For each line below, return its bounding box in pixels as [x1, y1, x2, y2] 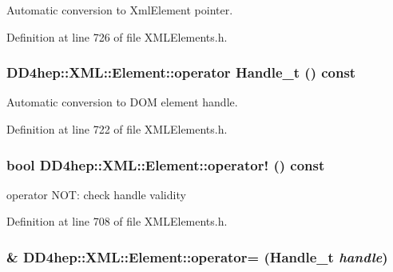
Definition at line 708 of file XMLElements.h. [6, 213, 228, 230]
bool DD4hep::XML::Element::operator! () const [6, 154, 325, 174]
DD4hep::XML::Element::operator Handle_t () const [6, 62, 356, 82]
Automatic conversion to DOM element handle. [6, 94, 238, 110]
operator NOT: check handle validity [6, 186, 186, 202]
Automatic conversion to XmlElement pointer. [6, 2, 233, 18]
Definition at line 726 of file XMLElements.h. [6, 28, 228, 45]
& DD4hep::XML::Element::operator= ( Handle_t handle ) [6, 246, 388, 266]
